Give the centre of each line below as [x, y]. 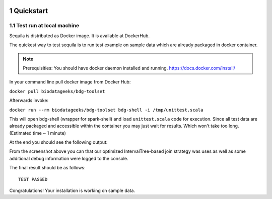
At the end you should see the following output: [58, 142]
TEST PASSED [33, 179]
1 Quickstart [29, 11]
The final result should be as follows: [47, 168]
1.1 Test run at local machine [44, 26]
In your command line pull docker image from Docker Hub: [70, 82]
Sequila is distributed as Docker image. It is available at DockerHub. [80, 36]
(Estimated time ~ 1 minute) [38, 133]
